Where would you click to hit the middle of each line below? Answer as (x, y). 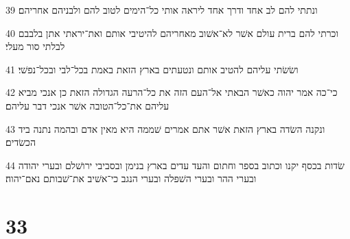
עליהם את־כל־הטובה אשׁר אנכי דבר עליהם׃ (87, 105)
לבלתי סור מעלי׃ (35, 46)
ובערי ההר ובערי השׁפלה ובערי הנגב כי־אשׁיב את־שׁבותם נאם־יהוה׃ (131, 178)
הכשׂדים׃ (21, 142)
